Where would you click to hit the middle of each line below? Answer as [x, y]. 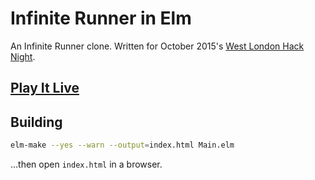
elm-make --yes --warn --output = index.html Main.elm [122, 145]
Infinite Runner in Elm [101, 18]
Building [36, 122]
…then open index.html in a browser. [86, 164]
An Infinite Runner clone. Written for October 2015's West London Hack [157, 46]
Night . [23, 56]
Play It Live [45, 88]
